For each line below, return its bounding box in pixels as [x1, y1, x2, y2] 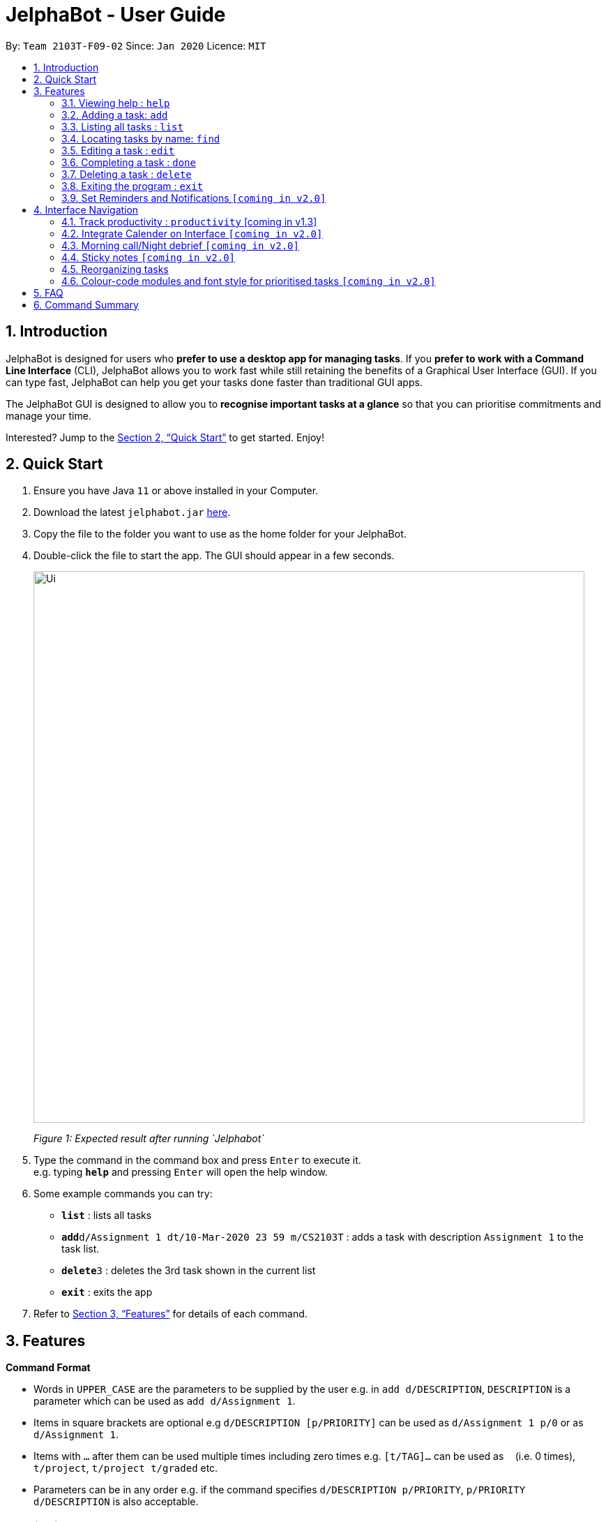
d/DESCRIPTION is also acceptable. [33, 1495, 199, 1508]
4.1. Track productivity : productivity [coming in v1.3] [61, 215, 317, 228]
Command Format [6, 1361, 91, 1374]
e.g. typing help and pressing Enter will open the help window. [33, 1166, 328, 1179]
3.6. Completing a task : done [61, 156, 196, 168]
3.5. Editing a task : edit [61, 144, 175, 156]
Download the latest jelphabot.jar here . [33, 506, 231, 519]
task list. [61, 1243, 100, 1255]
